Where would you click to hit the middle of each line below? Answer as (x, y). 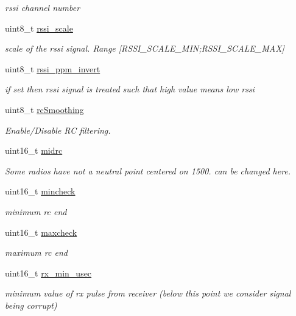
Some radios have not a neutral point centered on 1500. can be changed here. (148, 170)
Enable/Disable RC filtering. (58, 130)
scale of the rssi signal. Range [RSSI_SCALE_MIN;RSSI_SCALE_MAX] (145, 48)
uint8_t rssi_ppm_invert (53, 68)
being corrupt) (31, 305)
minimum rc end (36, 211)
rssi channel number (43, 7)
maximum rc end (36, 252)
